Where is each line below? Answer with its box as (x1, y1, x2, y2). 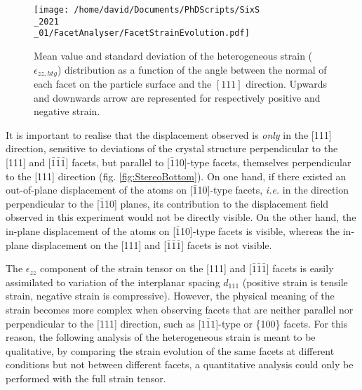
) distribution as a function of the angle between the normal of (57, 62, 327, 76)
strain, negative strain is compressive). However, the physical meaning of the (6, 288, 335, 303)
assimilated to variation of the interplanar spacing (6, 274, 220, 289)
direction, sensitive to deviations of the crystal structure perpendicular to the (6, 141, 338, 156)
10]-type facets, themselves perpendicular (174, 154, 351, 169)
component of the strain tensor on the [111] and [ (40, 261, 252, 276)
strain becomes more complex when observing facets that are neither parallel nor (6, 302, 354, 316)
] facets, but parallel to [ (65, 154, 170, 169)
